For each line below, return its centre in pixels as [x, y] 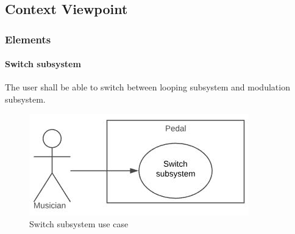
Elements [28, 39]
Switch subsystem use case [79, 224]
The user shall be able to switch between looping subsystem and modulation [147, 87]
